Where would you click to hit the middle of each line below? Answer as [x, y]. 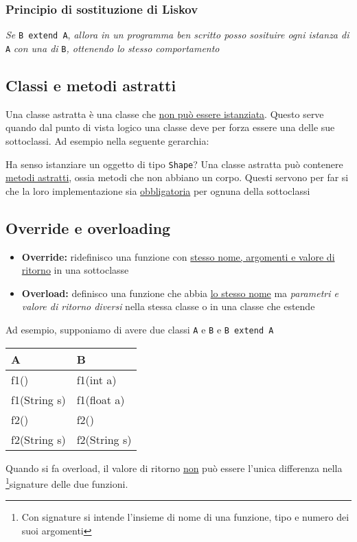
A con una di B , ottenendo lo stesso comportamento [113, 48]
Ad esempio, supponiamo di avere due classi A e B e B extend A [140, 329]
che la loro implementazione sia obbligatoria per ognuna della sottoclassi [158, 190]
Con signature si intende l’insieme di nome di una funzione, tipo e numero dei [185, 517]
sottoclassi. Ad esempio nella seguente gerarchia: [107, 140]
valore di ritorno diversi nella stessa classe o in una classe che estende [168, 306]
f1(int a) [96, 379]
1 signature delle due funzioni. [67, 483]
